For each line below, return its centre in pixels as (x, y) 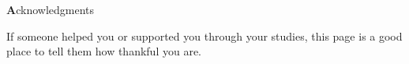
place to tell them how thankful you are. (104, 51)
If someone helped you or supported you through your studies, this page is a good (204, 36)
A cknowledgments (51, 9)
